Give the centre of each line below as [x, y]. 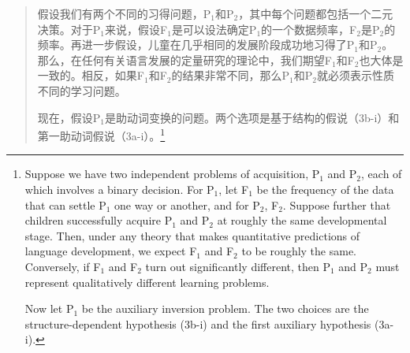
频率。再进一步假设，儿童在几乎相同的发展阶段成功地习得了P [196, 45]
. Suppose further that [337, 204]
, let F [234, 189]
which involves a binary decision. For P [119, 189]
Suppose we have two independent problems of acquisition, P [172, 174]
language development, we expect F [111, 251]
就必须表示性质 [355, 75]
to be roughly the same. [299, 251]
